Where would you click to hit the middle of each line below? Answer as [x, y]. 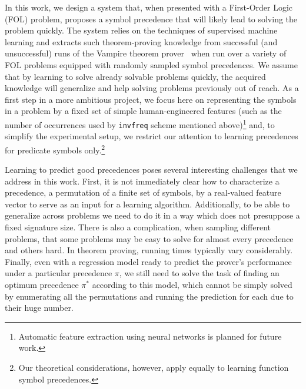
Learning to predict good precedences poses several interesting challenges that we [151, 170]
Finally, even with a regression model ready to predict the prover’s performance [148, 261]
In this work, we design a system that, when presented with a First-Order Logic [149, 7]
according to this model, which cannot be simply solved [192, 285]
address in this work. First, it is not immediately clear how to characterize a [142, 181]
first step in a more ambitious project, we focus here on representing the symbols [151, 99]
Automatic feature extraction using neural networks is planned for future [150, 336]
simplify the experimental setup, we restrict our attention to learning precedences [152, 136]
